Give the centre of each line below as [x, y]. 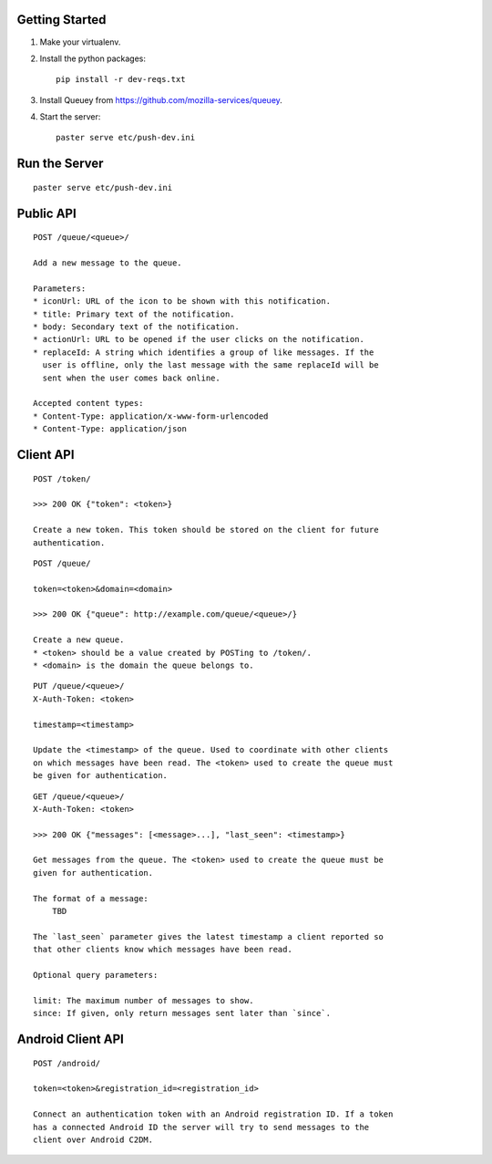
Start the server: [70, 117]
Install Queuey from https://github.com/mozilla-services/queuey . [161, 99]
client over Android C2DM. [93, 1139]
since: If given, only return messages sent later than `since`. [182, 1013]
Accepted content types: [88, 403]
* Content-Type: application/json [110, 429]
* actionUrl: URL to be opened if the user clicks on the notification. [199, 339]
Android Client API [71, 1039]
